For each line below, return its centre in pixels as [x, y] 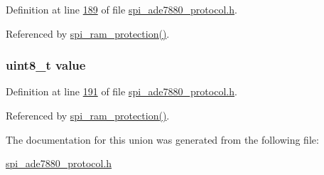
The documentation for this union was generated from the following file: [162, 139]
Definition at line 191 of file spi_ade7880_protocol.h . [121, 91]
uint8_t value [46, 65]
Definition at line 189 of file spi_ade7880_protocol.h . [121, 9]
